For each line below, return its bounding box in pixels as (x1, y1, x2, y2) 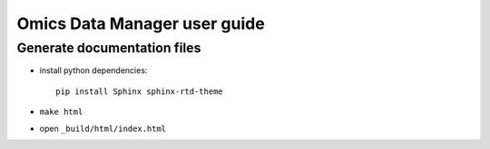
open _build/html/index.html (39, 123, 167, 134)
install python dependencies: (39, 65, 148, 76)
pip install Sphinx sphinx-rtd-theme (55, 86, 224, 97)
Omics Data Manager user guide (16, 14, 265, 33)
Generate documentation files (16, 40, 201, 56)
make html (39, 107, 83, 117)
